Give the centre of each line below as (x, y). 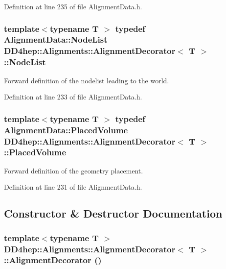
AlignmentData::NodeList (56, 39)
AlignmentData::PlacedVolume (66, 130)
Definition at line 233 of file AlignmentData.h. (73, 97)
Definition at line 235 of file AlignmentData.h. (73, 6)
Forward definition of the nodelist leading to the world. (87, 80)
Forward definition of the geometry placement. (74, 170)
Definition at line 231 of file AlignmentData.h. (73, 187)
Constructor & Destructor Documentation (113, 213)
